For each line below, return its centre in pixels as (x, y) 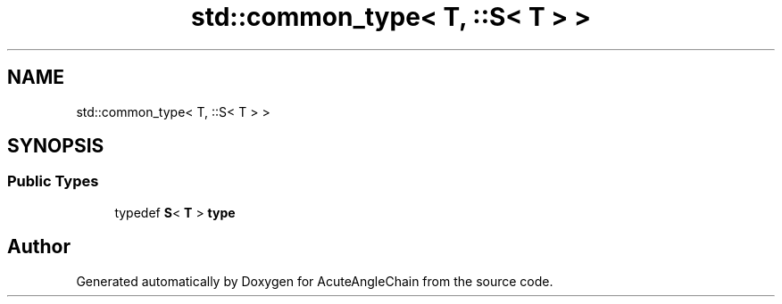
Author (39, 247)
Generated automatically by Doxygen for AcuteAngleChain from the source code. (315, 281)
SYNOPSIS (56, 146)
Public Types (53, 181)
